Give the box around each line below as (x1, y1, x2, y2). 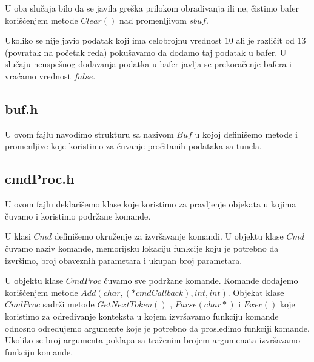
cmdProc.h (5, 169, 75, 188)
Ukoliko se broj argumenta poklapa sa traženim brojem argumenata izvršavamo (5, 334, 300, 346)
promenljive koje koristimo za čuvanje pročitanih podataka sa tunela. (5, 139, 262, 152)
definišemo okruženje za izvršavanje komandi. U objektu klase (54, 230, 284, 243)
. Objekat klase (227, 286, 284, 298)
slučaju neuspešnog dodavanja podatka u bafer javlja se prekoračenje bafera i (5, 58, 292, 70)
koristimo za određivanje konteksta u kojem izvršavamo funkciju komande (5, 309, 279, 322)
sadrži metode (42, 298, 95, 310)
